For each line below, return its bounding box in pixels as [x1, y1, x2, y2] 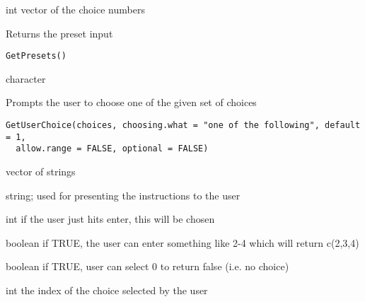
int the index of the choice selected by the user [6, 282, 208, 297]
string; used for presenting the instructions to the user [6, 187, 241, 202]
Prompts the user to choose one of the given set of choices [6, 95, 257, 110]
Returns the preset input [6, 25, 113, 40]
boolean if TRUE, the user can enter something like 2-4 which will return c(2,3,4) [6, 235, 359, 250]
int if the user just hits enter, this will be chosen [6, 211, 215, 226]
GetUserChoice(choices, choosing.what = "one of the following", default [6, 120, 361, 131]
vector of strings [6, 164, 76, 178]
